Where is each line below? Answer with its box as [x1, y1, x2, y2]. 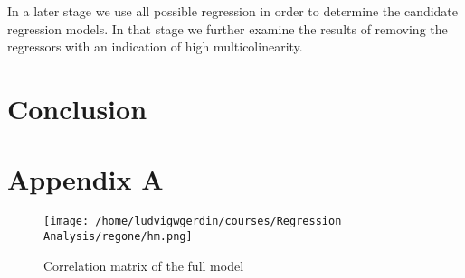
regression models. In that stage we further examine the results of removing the [7, 19, 448, 38]
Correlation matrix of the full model [43, 255, 244, 274]
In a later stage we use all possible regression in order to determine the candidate [7, 2, 459, 20]
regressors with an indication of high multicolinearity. [7, 37, 303, 56]
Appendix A [7, 161, 164, 198]
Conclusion [7, 89, 147, 126]
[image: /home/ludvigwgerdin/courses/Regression [43, 215, 342, 228]
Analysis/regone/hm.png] [43, 229, 193, 243]
